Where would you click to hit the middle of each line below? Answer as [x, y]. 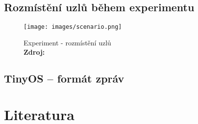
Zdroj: [34, 52]
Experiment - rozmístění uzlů [67, 42]
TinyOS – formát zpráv [64, 78]
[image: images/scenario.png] [73, 27]
